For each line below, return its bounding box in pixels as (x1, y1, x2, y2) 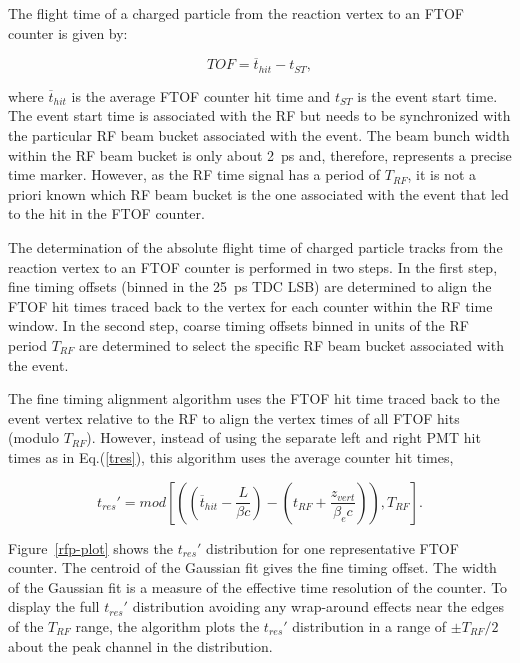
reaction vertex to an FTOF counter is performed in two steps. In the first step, (8, 256, 498, 277)
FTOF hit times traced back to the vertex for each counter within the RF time (8, 295, 493, 316)
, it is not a (407, 164, 477, 185)
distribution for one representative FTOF (206, 537, 459, 558)
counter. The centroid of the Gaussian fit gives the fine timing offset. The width (8, 557, 497, 578)
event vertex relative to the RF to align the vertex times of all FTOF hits (8, 407, 460, 428)
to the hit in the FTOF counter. (8, 203, 205, 224)
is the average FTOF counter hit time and (71, 85, 331, 106)
